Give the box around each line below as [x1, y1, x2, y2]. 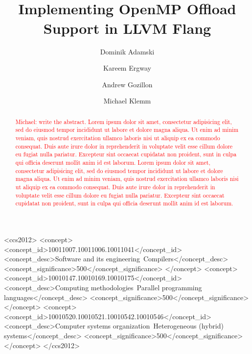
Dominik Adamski [100, 46, 155, 56]
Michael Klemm [103, 96, 151, 106]
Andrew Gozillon [102, 79, 153, 89]
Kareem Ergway [103, 63, 151, 73]
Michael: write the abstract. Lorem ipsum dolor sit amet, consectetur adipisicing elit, [15, 117, 232, 126]
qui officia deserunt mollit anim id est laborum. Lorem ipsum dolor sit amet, [15, 158, 210, 167]
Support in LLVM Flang [43, 18, 211, 38]
